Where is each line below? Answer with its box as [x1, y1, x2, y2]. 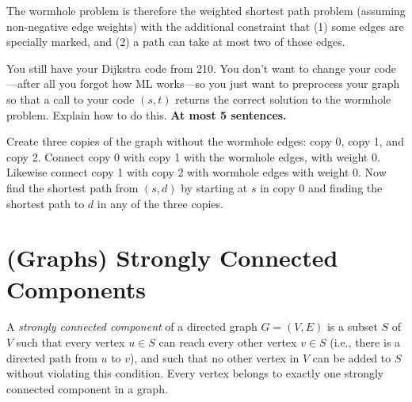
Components [6, 272, 146, 305]
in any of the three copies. [97, 195, 223, 211]
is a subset [326, 318, 378, 335]
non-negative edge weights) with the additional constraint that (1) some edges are [6, 17, 404, 34]
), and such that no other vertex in [130, 349, 299, 366]
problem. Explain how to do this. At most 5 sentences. [6, 106, 287, 123]
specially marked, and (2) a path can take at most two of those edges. [6, 33, 345, 50]
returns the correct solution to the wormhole [175, 90, 391, 107]
